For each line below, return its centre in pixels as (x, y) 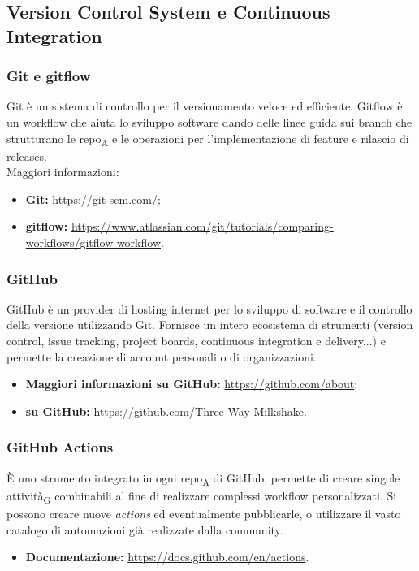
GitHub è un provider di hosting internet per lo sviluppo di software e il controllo (209, 308)
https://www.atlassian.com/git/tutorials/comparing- (202, 226)
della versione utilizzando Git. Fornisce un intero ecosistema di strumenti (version (210, 324)
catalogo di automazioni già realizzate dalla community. (145, 529)
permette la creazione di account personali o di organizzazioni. (162, 356)
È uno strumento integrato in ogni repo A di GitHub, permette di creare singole (203, 478)
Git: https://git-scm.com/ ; (93, 199)
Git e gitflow (49, 76)
